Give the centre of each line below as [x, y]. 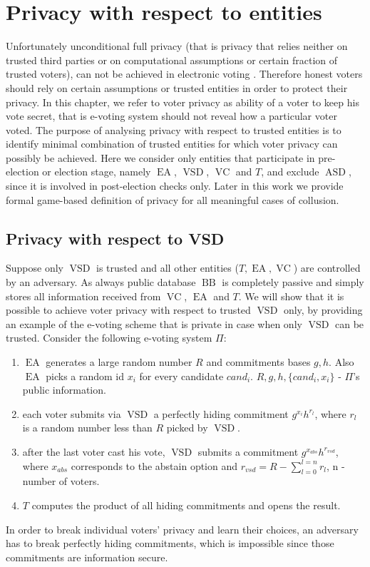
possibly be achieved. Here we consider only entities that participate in [160, 157]
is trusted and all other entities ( [168, 268]
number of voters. [61, 481]
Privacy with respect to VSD [115, 238]
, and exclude [290, 172]
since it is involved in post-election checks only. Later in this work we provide [175, 186]
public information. [64, 390]
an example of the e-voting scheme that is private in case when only [154, 323]
